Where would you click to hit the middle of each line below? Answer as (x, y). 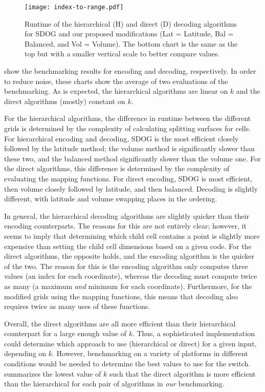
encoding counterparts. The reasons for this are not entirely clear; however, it (125, 226)
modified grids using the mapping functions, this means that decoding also (121, 296)
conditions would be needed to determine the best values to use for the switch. (127, 364)
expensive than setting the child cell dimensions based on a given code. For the (128, 246)
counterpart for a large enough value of (65, 333)
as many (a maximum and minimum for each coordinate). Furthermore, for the (128, 286)
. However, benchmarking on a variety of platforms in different (150, 353)
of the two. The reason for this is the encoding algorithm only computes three (126, 266)
